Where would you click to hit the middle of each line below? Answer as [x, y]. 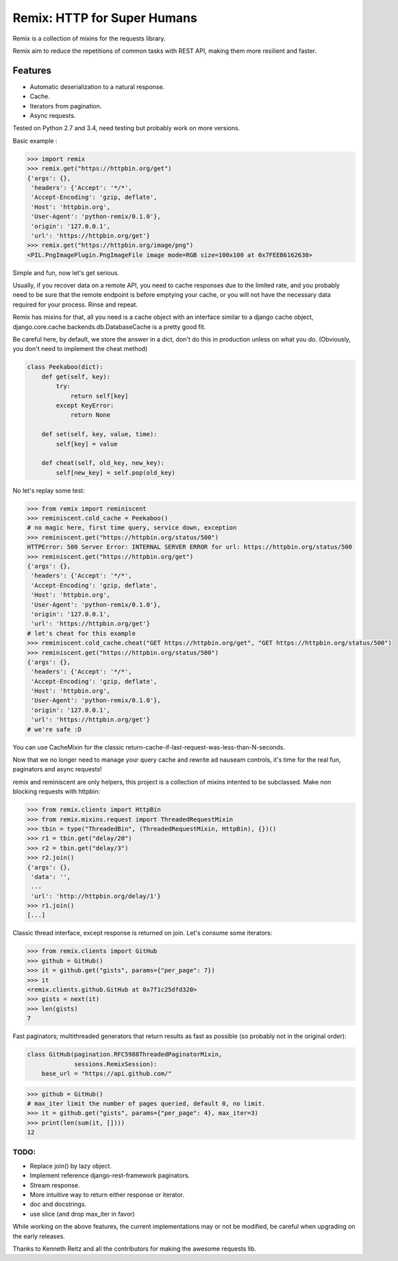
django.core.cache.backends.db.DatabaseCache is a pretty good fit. [109, 326]
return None [90, 415]
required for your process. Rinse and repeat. [75, 304]
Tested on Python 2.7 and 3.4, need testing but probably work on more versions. [126, 128]
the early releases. [39, 1236]
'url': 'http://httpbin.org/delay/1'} [96, 896]
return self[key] [99, 396]
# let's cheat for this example [82, 633]
